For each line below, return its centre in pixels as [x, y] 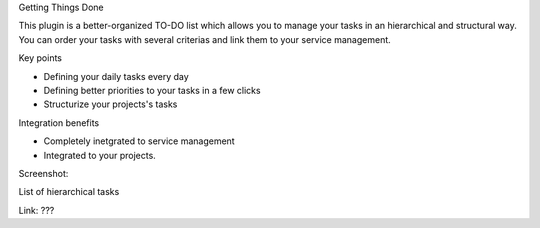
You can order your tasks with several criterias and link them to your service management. [205, 39]
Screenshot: [43, 173]
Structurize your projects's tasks [110, 104]
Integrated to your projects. [100, 155]
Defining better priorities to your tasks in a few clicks [152, 90]
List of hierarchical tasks [69, 192]
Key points [40, 58]
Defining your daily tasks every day [116, 76]
